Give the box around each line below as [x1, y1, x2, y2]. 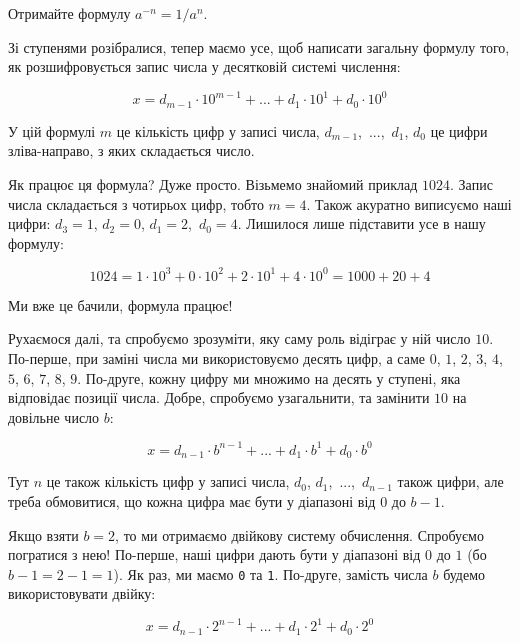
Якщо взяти [8, 524, 79, 545]
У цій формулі [8, 120, 96, 141]
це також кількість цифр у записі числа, [46, 471, 290, 492]
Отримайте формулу [8, 3, 131, 23]
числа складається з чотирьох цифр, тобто [8, 193, 264, 214]
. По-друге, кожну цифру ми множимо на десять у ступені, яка [77, 367, 461, 388]
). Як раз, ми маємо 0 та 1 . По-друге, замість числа [113, 563, 428, 584]
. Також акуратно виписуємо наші [306, 193, 512, 214]
